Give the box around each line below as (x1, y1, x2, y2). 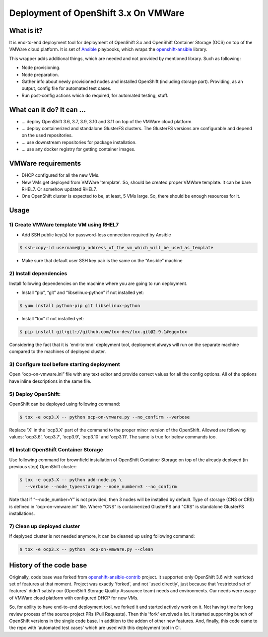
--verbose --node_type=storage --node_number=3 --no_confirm (25, 484, 177, 490)
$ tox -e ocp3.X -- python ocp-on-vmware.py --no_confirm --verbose (19, 414, 190, 420)
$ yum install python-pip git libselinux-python (19, 303, 140, 308)
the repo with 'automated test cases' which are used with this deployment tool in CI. (9, 625, 181, 631)
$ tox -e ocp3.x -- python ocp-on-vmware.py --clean (19, 547, 153, 552)
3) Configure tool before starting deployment (9, 361, 120, 368)
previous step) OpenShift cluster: (9, 463, 77, 469)
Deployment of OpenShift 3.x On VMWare (9, 7, 185, 18)
